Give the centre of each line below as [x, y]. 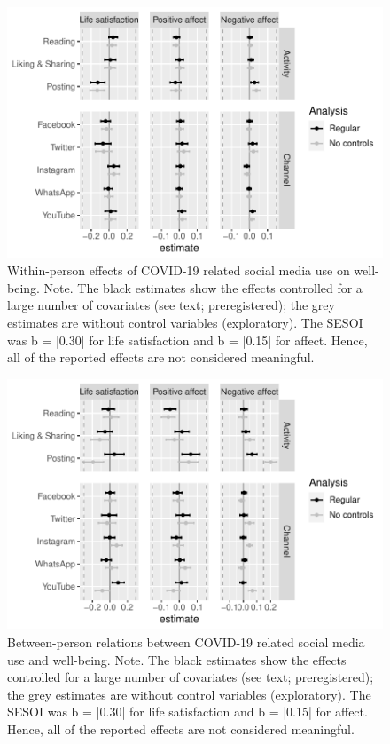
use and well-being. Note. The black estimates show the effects [177, 659]
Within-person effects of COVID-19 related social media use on [179, 270]
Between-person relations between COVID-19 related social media [186, 642]
